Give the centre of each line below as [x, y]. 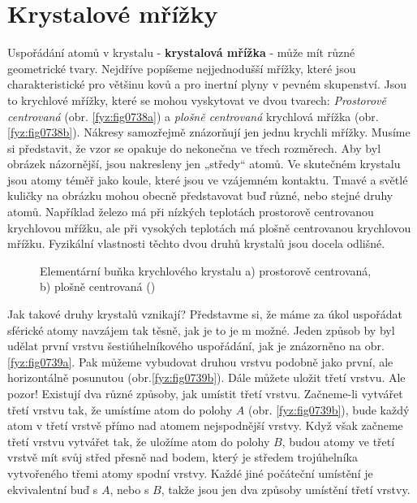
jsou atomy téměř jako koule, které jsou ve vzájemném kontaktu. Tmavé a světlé [208, 179]
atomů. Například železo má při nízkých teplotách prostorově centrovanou [191, 212]
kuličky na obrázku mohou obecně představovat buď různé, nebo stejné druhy [200, 195]
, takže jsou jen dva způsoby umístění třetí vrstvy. [286, 489]
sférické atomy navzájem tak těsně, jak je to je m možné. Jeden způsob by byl [201, 330]
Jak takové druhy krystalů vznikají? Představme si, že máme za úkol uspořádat [205, 314]
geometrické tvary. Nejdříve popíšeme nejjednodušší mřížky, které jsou [182, 68]
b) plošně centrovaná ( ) [98, 286]
